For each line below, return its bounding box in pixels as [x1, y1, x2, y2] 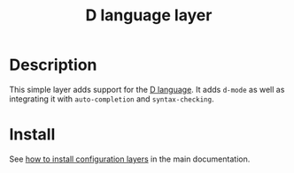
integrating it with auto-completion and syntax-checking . [9, 94, 214, 104]
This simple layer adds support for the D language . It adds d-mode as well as [9, 84, 285, 94]
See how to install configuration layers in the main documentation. [9, 154, 251, 164]
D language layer [85, 5, 213, 26]
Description [9, 55, 97, 75]
